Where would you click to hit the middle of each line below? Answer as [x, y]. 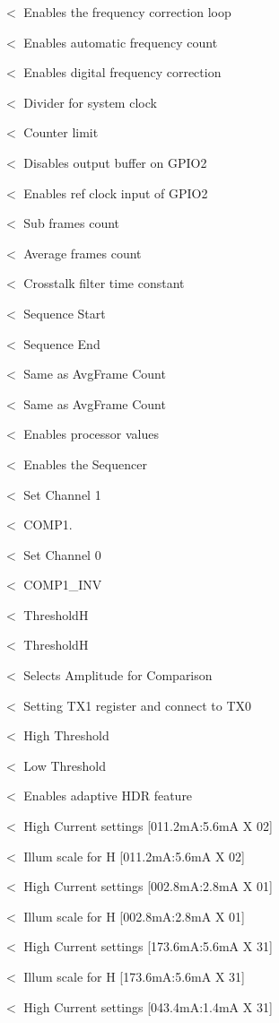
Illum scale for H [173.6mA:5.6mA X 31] [134, 976]
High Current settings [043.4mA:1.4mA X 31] [148, 1006]
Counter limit [61, 132]
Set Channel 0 [62, 554]
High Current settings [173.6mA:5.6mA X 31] [148, 946]
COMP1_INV [63, 585]
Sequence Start [65, 313]
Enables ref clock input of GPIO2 [116, 192]
